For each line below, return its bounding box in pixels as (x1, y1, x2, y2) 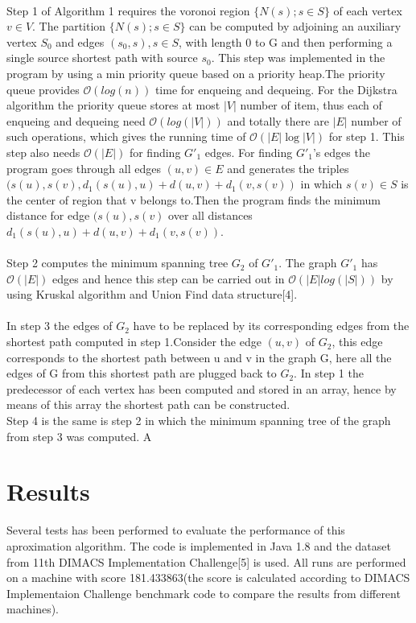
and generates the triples (227, 159, 349, 176)
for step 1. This (328, 128, 405, 145)
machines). (6, 600, 60, 617)
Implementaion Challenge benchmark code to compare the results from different (6, 584, 401, 601)
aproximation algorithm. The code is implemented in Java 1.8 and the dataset (6, 537, 391, 554)
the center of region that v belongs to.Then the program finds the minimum (6, 191, 381, 208)
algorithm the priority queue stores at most (6, 97, 220, 113)
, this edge (332, 333, 383, 350)
